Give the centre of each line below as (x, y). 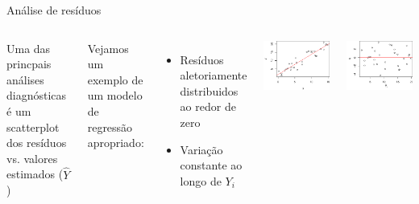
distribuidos (209, 90)
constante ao (211, 165)
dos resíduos (37, 143)
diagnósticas (37, 95)
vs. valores (32, 158)
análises (25, 79)
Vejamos (108, 48)
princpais (29, 64)
